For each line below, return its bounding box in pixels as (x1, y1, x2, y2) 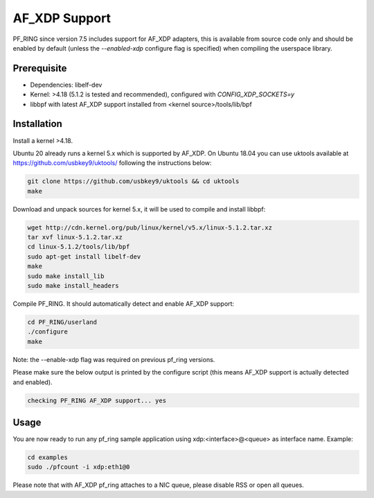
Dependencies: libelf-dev (30, 80, 103, 89)
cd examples (27, 453, 69, 461)
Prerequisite (12, 62, 67, 74)
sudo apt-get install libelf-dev (27, 252, 141, 260)
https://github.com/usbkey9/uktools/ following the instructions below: (12, 159, 212, 167)
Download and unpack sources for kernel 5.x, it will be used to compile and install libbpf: (12, 205, 266, 213)
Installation (12, 118, 62, 130)
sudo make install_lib (27, 272, 105, 280)
